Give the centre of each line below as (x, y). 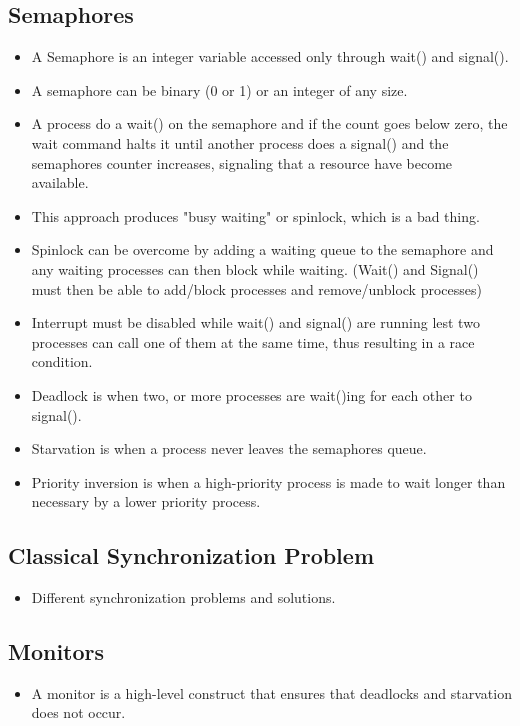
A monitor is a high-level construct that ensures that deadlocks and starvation (271, 692)
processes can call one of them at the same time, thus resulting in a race (253, 341)
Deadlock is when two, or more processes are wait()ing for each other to (251, 394)
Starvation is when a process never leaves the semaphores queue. (229, 448)
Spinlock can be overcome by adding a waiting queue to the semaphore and (262, 249)
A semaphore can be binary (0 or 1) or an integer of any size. (219, 89)
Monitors (56, 651)
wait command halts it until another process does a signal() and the (240, 142)
